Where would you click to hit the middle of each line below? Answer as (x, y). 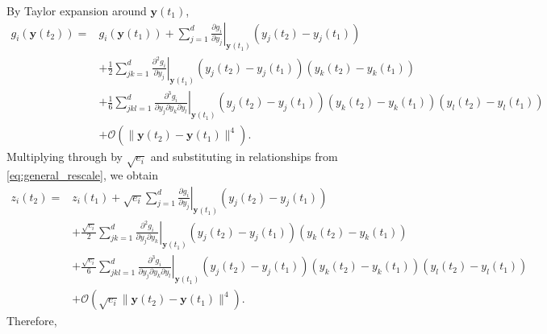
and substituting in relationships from (244, 157)
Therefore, (32, 321)
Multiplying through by (65, 157)
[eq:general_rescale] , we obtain (82, 175)
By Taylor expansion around (77, 10)
